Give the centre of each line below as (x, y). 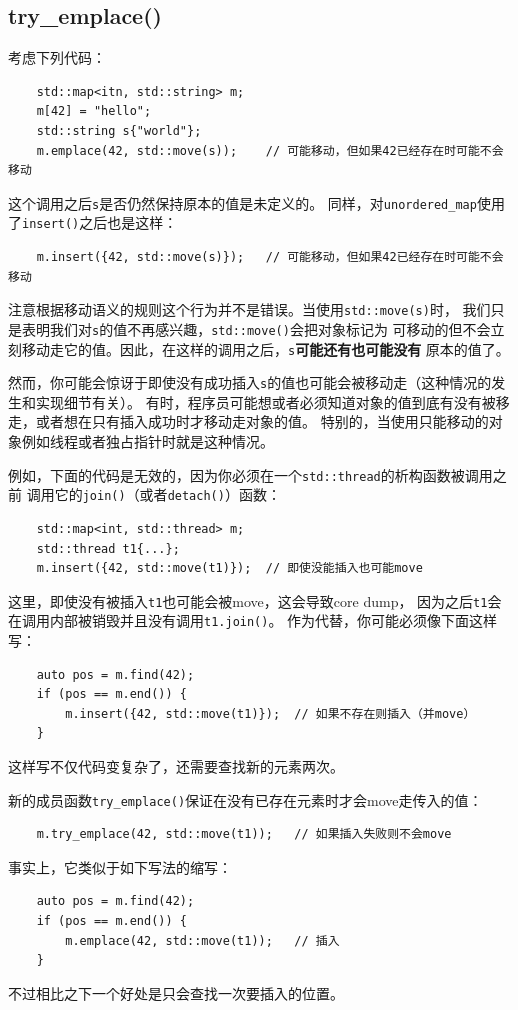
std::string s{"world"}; (119, 130)
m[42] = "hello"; (94, 111)
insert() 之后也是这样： (100, 222)
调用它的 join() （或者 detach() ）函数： (153, 494)
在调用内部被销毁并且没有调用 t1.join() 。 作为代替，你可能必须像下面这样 (253, 620)
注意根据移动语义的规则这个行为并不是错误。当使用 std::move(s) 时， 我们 (249, 309)
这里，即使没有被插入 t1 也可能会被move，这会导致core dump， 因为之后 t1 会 (255, 600)
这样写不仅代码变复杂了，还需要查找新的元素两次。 (176, 766)
